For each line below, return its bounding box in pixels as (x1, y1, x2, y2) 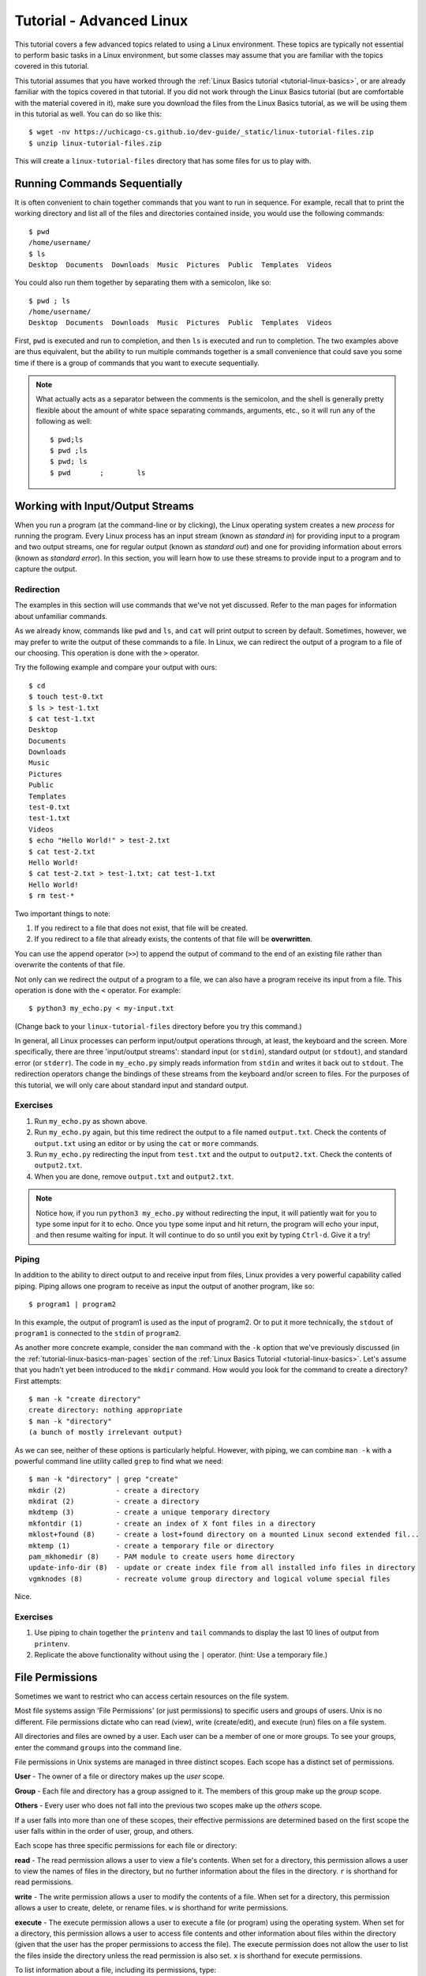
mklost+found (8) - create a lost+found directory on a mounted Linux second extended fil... (28, 1530, 420, 1539)
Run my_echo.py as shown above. (34, 1116, 148, 1126)
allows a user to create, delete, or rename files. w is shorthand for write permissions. (14, 1903, 289, 1913)
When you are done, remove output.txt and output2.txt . (34, 1171, 234, 1181)
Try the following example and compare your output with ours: (14, 662, 218, 672)
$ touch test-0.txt (28, 692, 104, 701)
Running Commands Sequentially (14, 176, 183, 190)
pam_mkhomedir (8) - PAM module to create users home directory (28, 1552, 295, 1561)
